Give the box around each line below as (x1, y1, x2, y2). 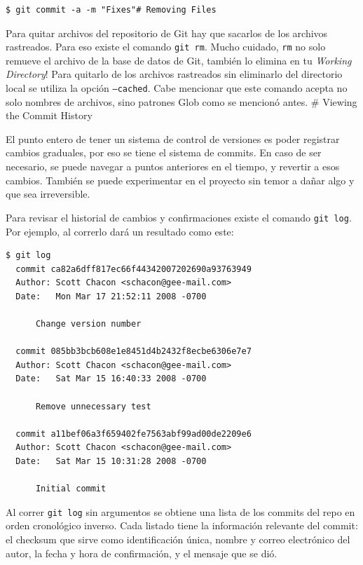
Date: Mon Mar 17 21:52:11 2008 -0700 (15, 291, 207, 301)
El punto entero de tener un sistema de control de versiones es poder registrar (6, 131, 340, 146)
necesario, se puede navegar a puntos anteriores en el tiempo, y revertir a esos (6, 159, 340, 174)
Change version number (35, 319, 142, 329)
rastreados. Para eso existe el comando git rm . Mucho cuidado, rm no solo (6, 39, 326, 54)
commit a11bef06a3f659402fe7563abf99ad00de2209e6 (15, 428, 252, 439)
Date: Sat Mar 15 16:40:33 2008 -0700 (15, 374, 207, 384)
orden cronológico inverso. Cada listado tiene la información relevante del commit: (6, 518, 358, 533)
